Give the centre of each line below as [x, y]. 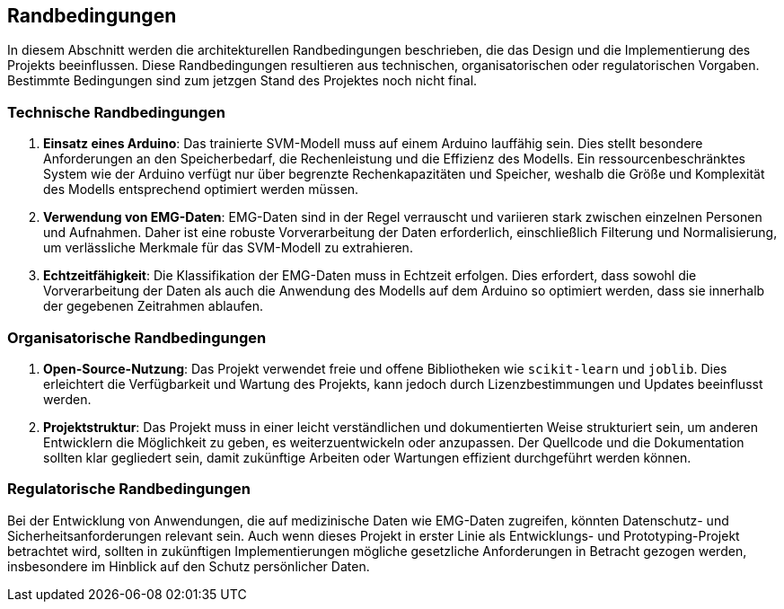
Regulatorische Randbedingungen [129, 489]
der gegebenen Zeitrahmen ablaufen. [153, 306]
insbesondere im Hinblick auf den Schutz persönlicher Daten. [189, 566]
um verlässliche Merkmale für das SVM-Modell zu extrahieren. [228, 248]
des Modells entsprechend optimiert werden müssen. [201, 190]
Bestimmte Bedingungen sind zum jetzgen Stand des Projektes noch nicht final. [242, 81]
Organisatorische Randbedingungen [137, 337]
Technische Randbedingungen [117, 112]
